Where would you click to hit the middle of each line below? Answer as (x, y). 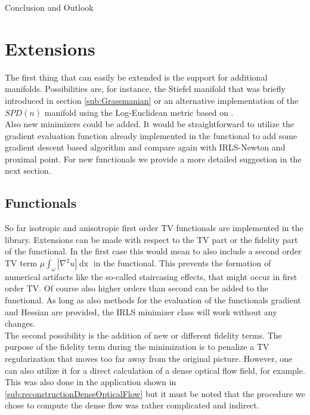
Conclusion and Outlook (49, 7)
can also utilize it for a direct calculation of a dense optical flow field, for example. (155, 370)
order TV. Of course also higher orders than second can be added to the (137, 288)
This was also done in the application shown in (91, 382)
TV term (21, 263)
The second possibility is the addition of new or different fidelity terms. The (143, 335)
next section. (28, 170)
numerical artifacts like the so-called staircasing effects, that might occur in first (151, 276)
